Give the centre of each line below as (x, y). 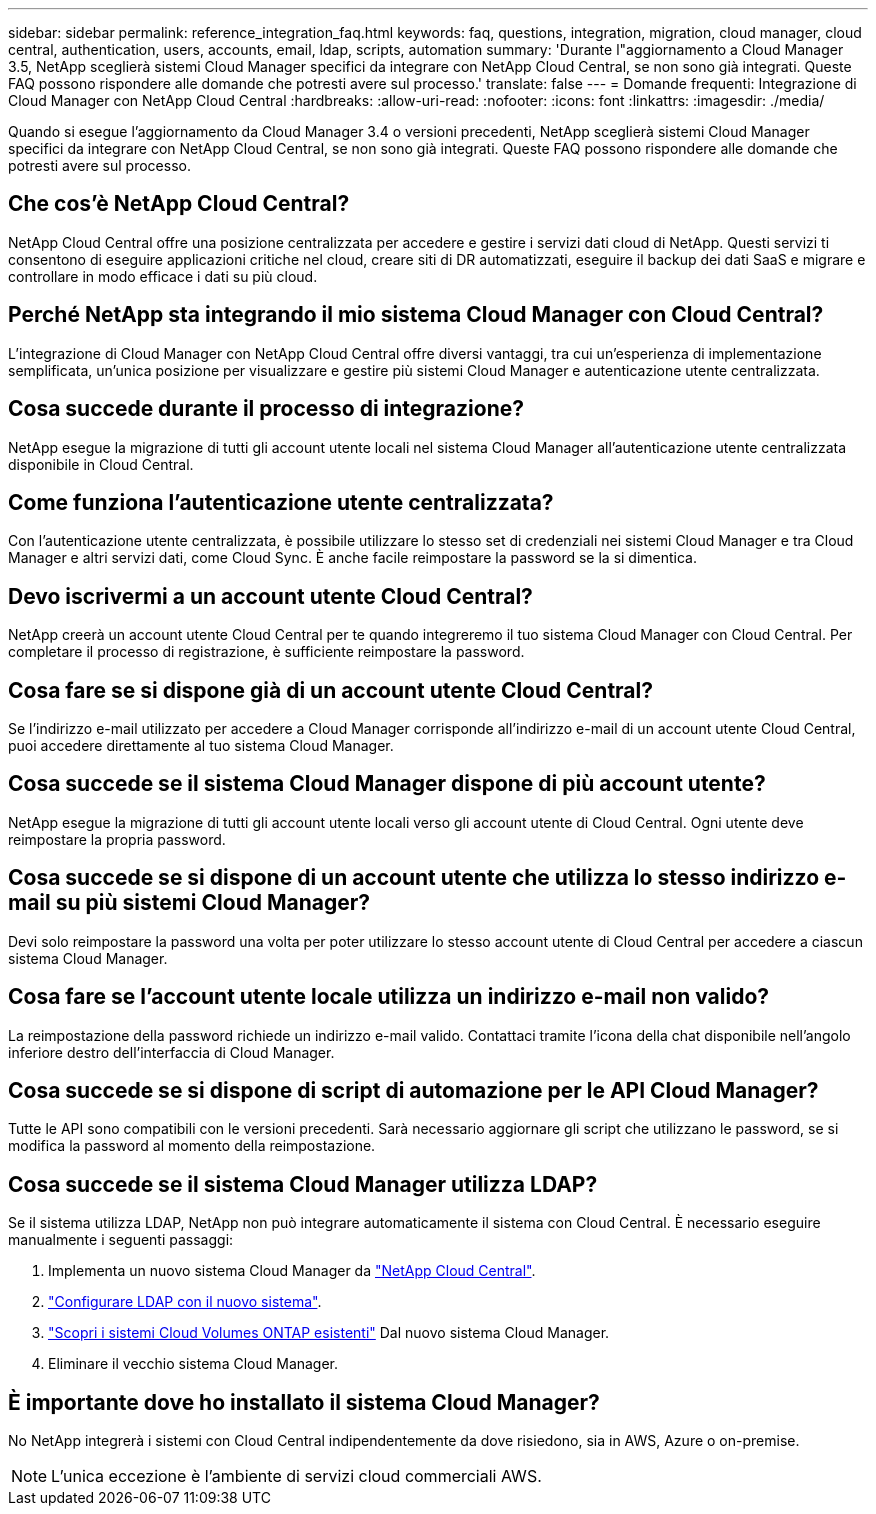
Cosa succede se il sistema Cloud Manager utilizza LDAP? (303, 1184)
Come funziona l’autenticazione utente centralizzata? (281, 502)
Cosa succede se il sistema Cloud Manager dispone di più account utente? (387, 784)
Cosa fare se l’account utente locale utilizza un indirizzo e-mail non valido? (389, 997)
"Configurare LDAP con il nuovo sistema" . (185, 1302)
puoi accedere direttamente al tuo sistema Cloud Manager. (201, 746)
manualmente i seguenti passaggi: (121, 1240)
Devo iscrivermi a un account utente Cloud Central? (270, 596)
